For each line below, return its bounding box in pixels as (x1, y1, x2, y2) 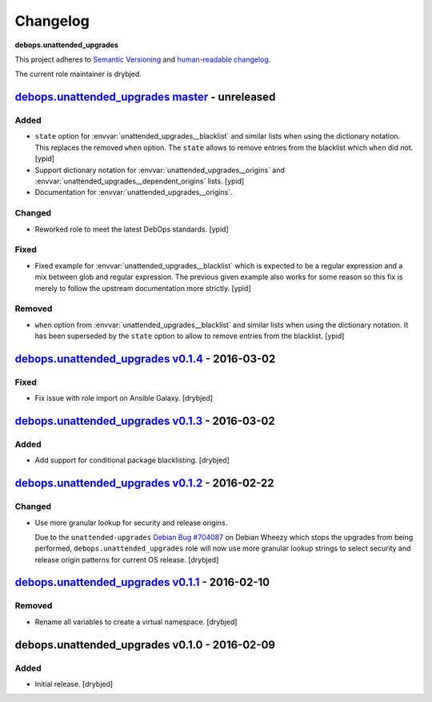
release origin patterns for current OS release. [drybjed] (34, 555, 219, 564)
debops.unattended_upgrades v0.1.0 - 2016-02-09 (14, 638, 276, 652)
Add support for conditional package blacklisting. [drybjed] (34, 455, 230, 465)
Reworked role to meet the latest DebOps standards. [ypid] (34, 224, 230, 234)
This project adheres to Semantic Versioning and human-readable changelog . (14, 54, 271, 64)
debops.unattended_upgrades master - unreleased (14, 91, 276, 104)
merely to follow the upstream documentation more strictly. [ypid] (34, 283, 251, 292)
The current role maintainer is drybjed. (14, 69, 142, 79)
